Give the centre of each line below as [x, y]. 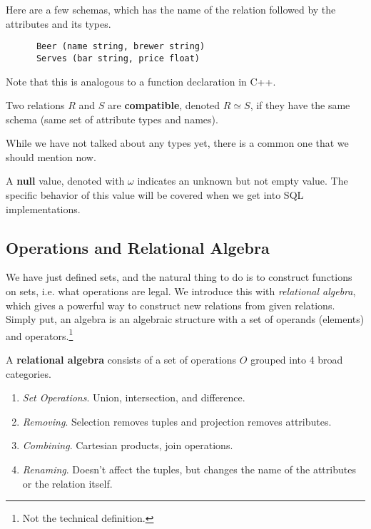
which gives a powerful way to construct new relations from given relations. [171, 305]
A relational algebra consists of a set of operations [121, 360]
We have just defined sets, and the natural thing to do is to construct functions [179, 277]
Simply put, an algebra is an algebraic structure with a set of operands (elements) [185, 319]
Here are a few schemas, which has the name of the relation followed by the [171, 9]
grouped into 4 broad [297, 360]
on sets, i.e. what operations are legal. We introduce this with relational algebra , [181, 291]
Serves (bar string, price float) [118, 58]
